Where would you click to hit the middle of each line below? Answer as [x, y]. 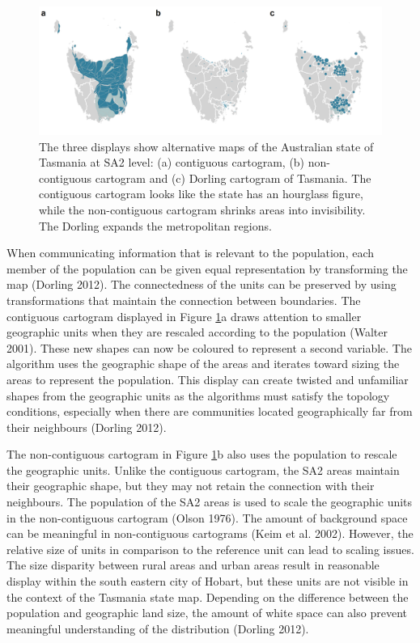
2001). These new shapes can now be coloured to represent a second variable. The [209, 347]
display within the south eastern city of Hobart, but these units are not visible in [208, 581]
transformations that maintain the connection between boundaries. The [184, 300]
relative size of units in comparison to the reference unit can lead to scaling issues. [210, 549]
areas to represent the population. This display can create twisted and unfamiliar [208, 379]
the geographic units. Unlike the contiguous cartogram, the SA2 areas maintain [203, 470]
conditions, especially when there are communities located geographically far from [210, 411]
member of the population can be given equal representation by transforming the [207, 268]
